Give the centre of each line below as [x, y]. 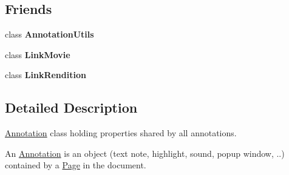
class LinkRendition [46, 75]
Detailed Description [71, 107]
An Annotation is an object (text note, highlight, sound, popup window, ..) [145, 153]
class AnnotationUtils [49, 34]
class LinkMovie [38, 54]
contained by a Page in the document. [76, 165]
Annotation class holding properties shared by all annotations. [121, 133]
